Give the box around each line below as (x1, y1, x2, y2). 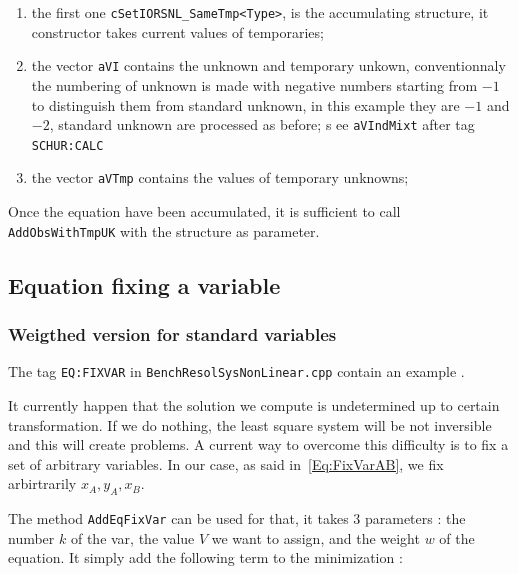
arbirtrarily (8, 473, 77, 494)
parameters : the (364, 508, 466, 529)
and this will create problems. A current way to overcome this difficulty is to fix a (8, 434, 509, 455)
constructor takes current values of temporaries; (31, 21, 324, 42)
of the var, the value (70, 527, 195, 548)
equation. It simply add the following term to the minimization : (8, 547, 403, 568)
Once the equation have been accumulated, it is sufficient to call (8, 201, 401, 222)
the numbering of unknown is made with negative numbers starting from (31, 74, 478, 95)
